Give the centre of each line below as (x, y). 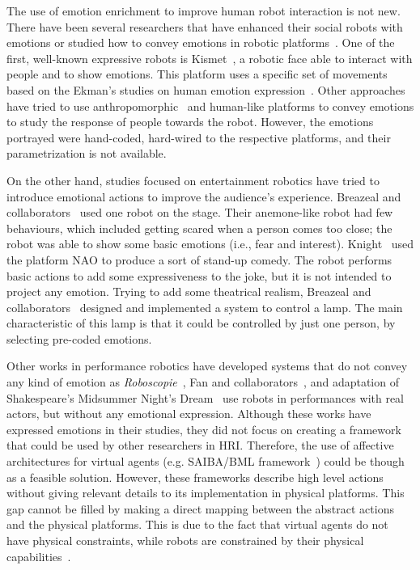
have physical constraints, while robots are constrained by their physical (185, 540)
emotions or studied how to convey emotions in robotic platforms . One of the (201, 42)
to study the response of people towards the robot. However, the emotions (190, 122)
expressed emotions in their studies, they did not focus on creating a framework (204, 429)
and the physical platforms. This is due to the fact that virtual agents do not (197, 524)
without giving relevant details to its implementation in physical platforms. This (206, 493)
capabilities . (39, 556)
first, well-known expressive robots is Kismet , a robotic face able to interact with (210, 58)
